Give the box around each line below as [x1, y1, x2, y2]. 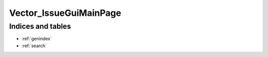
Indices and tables [9, 22, 71, 31]
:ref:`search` [21, 43, 47, 49]
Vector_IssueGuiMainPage [9, 7, 122, 18]
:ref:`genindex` [21, 36, 52, 42]
